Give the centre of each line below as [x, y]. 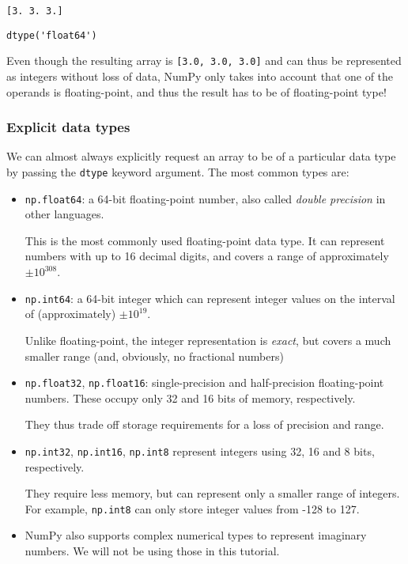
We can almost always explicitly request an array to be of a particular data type [201, 156]
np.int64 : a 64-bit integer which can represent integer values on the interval [210, 298]
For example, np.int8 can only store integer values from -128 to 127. [192, 508]
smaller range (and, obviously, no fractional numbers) [154, 356]
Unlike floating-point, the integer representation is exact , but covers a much [208, 340]
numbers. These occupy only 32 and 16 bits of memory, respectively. [190, 397]
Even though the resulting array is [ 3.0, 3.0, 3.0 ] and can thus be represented [204, 61]
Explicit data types [68, 127]
